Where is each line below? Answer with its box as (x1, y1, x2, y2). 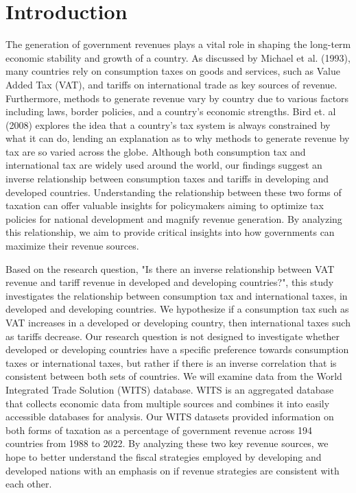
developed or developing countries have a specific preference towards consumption (5, 342, 349, 357)
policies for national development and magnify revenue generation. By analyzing (5, 211, 342, 226)
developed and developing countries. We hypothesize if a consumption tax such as (5, 302, 349, 316)
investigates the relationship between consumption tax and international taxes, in (5, 288, 348, 302)
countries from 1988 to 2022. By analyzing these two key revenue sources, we (5, 436, 329, 450)
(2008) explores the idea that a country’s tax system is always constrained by (5, 117, 331, 132)
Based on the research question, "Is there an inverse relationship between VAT (5, 261, 335, 276)
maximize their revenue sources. (5, 239, 139, 253)
